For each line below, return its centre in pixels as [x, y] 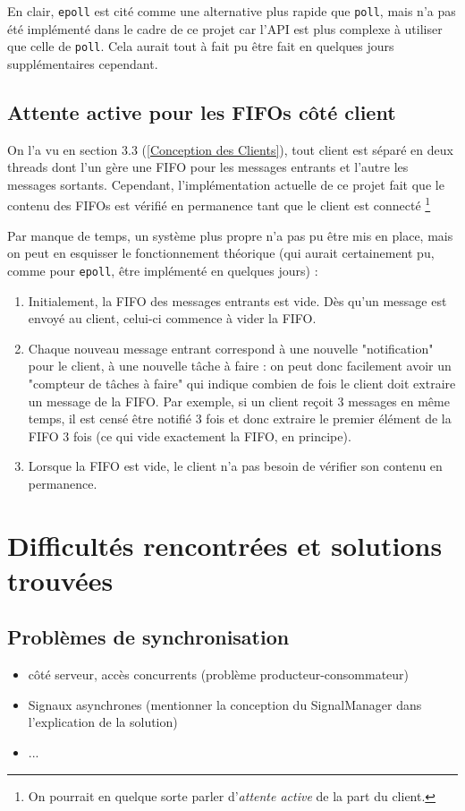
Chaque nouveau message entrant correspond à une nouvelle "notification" [231, 348]
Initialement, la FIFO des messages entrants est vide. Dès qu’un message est [237, 300]
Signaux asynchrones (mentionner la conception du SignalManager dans [225, 704]
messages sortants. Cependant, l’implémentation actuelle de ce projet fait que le [226, 184]
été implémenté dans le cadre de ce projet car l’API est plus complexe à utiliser [225, 28]
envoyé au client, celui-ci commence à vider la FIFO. [172, 318]
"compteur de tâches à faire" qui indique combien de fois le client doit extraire [242, 383]
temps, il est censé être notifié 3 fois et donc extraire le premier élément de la [240, 418]
